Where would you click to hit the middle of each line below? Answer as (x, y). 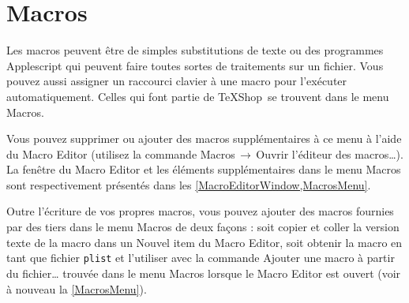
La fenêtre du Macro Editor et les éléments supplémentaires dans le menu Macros (204, 169)
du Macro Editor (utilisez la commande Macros (121, 153)
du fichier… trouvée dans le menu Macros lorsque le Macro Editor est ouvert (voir (204, 273)
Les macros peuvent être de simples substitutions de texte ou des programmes (195, 50)
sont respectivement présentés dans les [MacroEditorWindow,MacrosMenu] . (189, 184)
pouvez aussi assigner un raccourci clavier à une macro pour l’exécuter (177, 81)
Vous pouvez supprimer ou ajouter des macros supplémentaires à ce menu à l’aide (204, 138)
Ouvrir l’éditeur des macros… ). (330, 153)
